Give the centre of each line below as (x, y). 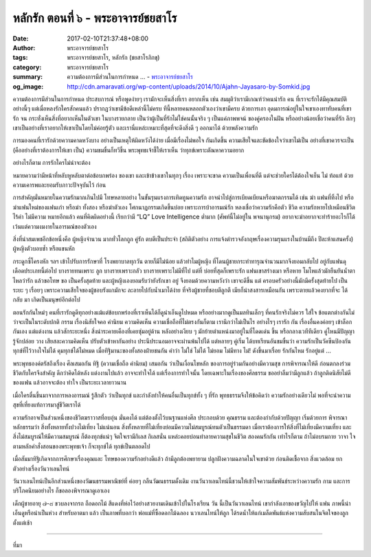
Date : (21, 38)
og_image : (28, 87)
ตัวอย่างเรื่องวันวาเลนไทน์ (41, 468)
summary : (28, 77)
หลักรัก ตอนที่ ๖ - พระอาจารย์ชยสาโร (95, 18)
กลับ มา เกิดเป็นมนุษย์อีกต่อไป (46, 299)
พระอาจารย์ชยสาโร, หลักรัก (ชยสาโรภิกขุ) (113, 58)
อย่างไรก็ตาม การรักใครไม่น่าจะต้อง (52, 163)
